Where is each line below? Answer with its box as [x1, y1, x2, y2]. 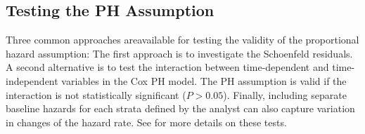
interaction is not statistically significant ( [6, 87, 186, 102]
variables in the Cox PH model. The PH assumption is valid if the [61, 73, 347, 88]
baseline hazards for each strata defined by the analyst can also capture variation [6, 101, 355, 116]
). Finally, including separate [223, 87, 347, 102]
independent [6, 73, 58, 88]
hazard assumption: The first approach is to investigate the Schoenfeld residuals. [6, 46, 353, 60]
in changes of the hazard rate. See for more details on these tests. [6, 114, 287, 129]
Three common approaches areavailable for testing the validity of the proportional [6, 32, 359, 47]
